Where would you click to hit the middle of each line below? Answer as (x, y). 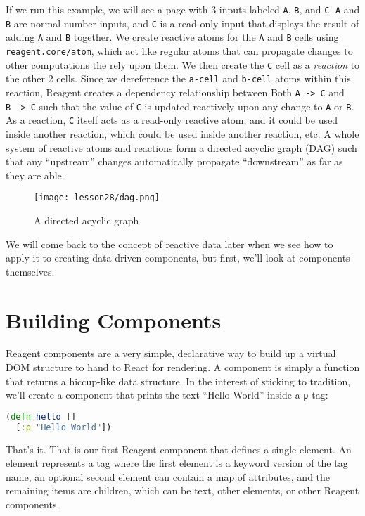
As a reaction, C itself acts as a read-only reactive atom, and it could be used (172, 120)
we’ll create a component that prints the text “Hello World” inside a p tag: (167, 395)
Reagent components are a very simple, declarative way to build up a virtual (171, 353)
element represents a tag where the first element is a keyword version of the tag (177, 463)
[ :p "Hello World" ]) (64, 427)
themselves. (30, 271)
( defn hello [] (41, 417)
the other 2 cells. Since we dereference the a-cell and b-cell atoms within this (178, 78)
